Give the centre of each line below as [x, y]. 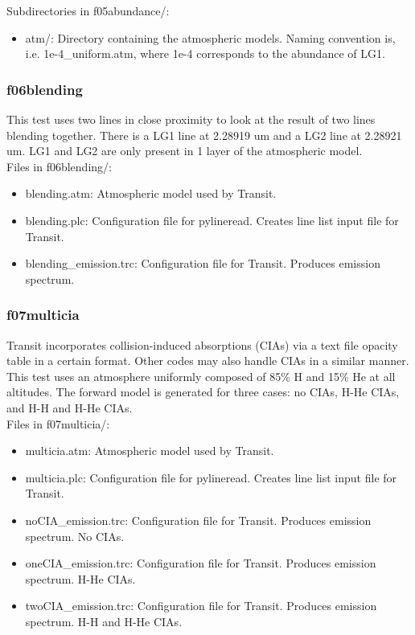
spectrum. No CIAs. [75, 536]
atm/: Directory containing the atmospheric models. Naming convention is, [210, 37]
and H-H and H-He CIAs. [70, 407]
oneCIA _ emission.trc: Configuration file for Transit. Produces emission [201, 563]
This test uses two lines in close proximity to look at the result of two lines [191, 119]
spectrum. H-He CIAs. [80, 578]
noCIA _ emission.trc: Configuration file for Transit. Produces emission [198, 520]
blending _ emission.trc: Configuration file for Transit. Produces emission [203, 263]
